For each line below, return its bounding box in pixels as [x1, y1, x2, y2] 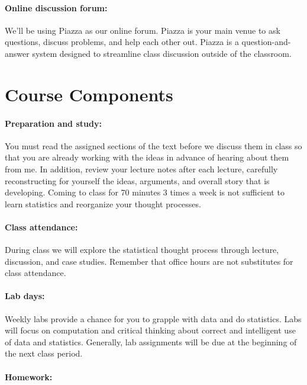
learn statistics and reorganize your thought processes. [5, 197, 201, 210]
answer [5, 47, 30, 59]
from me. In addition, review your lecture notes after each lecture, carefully [5, 162, 278, 175]
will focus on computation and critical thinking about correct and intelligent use [5, 324, 296, 336]
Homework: [5, 370, 53, 383]
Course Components [5, 82, 173, 106]
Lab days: [5, 290, 45, 302]
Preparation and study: [5, 117, 102, 129]
